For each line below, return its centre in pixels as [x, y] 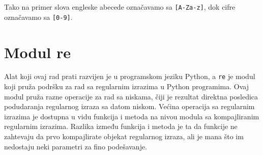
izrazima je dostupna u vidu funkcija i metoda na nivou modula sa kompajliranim [132, 116]
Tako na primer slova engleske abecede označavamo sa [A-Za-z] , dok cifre [120, 7]
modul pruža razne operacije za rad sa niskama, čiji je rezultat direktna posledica [131, 96]
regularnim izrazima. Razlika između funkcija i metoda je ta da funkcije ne [121, 126]
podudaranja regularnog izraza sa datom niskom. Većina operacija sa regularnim [129, 106]
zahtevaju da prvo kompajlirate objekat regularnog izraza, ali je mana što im [124, 136]
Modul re [38, 52]
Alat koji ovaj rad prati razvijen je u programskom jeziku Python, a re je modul [130, 76]
